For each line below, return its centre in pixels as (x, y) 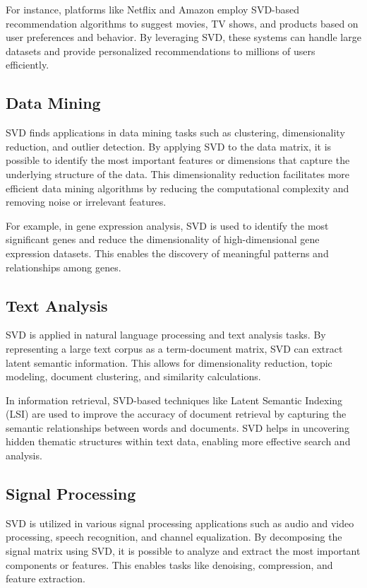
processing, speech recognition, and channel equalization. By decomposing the (174, 537)
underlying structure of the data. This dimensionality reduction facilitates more (178, 174)
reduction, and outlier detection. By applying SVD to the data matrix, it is (169, 146)
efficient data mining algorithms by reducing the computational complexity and (178, 188)
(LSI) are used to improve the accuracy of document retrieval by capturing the (176, 414)
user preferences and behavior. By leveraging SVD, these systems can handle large (183, 37)
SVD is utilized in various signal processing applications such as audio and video (180, 523)
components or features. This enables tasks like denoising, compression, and (169, 564)
